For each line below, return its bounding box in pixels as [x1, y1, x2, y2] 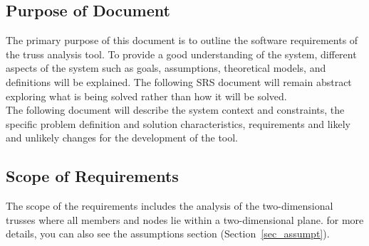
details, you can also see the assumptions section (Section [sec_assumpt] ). [6, 226, 330, 241]
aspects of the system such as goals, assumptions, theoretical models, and [6, 60, 326, 75]
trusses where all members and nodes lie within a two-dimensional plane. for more [6, 212, 364, 227]
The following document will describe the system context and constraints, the [6, 102, 345, 117]
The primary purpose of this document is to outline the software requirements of [6, 33, 358, 48]
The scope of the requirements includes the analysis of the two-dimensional [6, 198, 333, 213]
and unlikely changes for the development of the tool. [6, 130, 239, 145]
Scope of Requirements [6, 165, 179, 187]
